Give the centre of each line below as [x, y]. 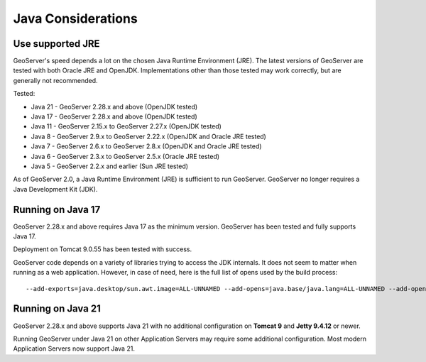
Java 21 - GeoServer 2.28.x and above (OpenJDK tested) [114, 106]
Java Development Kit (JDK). [55, 189]
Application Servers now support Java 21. [74, 349]
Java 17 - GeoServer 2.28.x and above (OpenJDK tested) [114, 116]
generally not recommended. [56, 80]
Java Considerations [75, 18]
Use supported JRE [56, 44]
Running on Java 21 [57, 309]
